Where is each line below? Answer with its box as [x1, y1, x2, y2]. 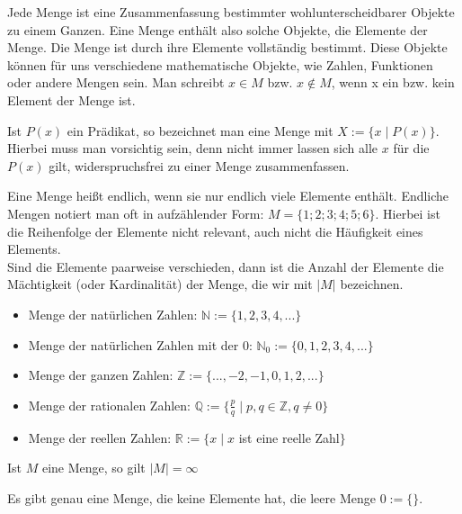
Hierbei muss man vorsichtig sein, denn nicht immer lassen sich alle [7, 139, 378, 158]
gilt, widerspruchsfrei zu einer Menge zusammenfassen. [49, 156, 350, 175]
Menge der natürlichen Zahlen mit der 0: [28, 335, 253, 354]
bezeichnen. [340, 275, 404, 293]
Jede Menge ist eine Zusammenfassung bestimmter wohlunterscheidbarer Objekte [7, 3, 455, 21]
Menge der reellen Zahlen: [28, 428, 172, 446]
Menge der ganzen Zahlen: [28, 365, 173, 384]
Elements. [7, 239, 61, 258]
